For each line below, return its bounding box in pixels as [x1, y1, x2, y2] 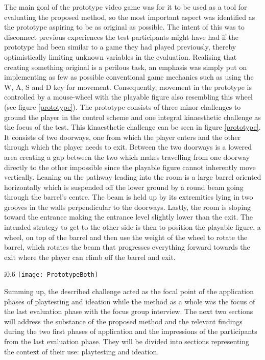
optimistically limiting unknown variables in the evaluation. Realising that [4, 51, 237, 62]
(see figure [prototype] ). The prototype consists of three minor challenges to [4, 101, 241, 112]
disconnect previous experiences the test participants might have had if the [4, 31, 238, 42]
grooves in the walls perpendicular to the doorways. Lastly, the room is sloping [4, 201, 251, 212]
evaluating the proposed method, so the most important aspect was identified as [4, 11, 255, 22]
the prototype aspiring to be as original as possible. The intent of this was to [4, 21, 245, 32]
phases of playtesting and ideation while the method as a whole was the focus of [4, 296, 255, 306]
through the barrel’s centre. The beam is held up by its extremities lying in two [4, 191, 253, 202]
